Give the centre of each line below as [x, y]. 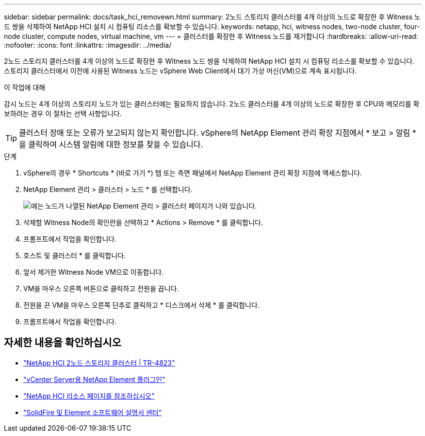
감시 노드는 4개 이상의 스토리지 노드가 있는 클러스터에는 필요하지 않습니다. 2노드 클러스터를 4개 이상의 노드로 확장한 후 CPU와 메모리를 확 [212, 104]
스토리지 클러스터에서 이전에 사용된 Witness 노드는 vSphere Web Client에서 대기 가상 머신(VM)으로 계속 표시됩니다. [180, 71]
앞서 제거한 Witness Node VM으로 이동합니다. [94, 272]
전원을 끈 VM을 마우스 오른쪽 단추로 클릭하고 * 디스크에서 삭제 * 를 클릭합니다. [141, 305]
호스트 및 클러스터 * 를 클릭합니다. [75, 255]
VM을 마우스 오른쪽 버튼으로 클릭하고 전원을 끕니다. [101, 288]
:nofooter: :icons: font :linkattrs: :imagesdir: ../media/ [88, 45]
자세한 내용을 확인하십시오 [63, 343]
